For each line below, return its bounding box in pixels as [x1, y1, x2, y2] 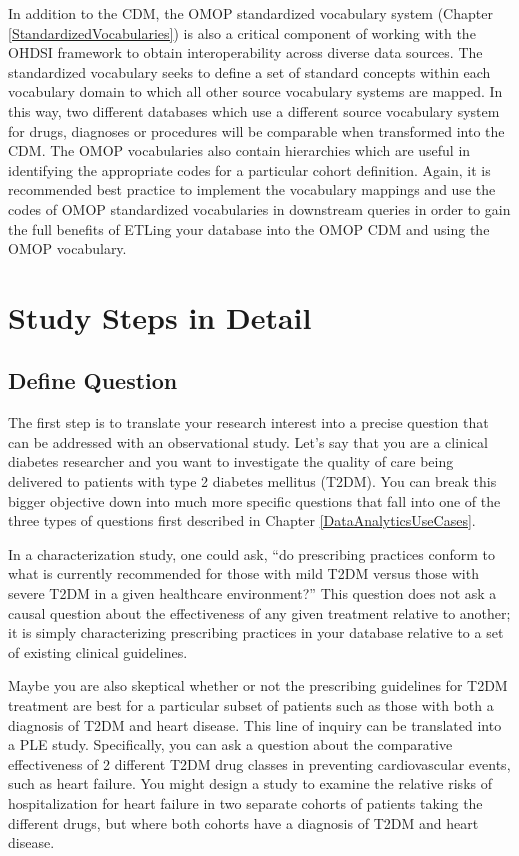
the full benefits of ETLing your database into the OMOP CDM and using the [8, 218, 490, 239]
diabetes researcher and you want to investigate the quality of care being [8, 451, 454, 472]
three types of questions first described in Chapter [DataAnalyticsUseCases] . [8, 510, 476, 531]
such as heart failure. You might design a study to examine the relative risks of [8, 773, 492, 794]
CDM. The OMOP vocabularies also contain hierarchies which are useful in [8, 140, 471, 161]
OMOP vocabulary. [8, 238, 127, 259]
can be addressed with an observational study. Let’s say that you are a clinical [8, 431, 488, 452]
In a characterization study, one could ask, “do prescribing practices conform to [8, 543, 496, 564]
